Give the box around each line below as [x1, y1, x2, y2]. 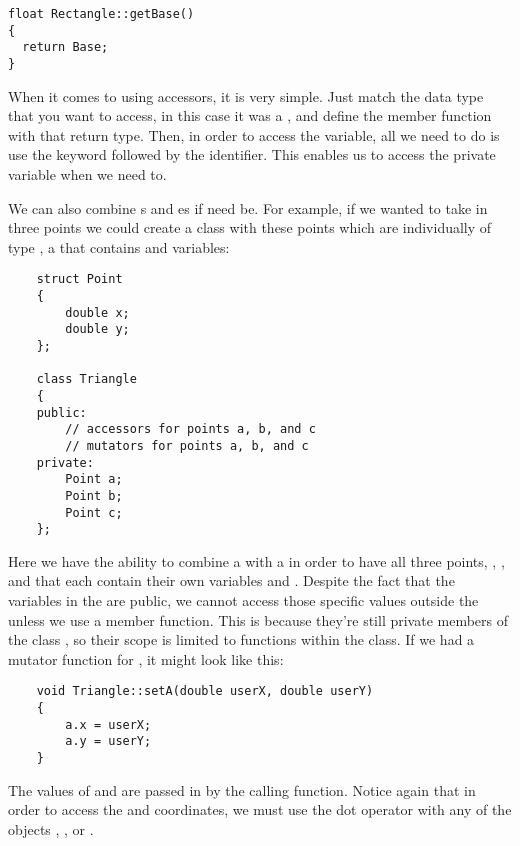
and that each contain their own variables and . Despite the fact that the [8, 570, 455, 591]
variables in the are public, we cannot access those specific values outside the [8, 590, 479, 611]
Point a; [65, 472, 123, 487]
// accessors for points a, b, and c [65, 422, 316, 437]
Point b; [65, 488, 123, 503]
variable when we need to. [8, 164, 167, 184]
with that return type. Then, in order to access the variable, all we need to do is [8, 124, 500, 145]
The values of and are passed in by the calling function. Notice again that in [8, 779, 476, 800]
